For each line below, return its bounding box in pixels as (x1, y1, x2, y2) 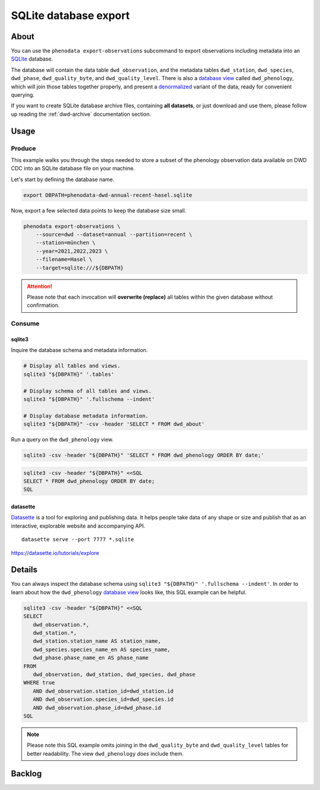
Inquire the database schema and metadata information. (11, 347, 148, 354)
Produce (11, 144, 36, 153)
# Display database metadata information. (23, 413, 149, 419)
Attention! (27, 283, 53, 290)
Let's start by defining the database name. (11, 176, 115, 183)
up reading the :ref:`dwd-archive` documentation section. (11, 110, 151, 118)
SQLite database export (11, 9, 130, 22)
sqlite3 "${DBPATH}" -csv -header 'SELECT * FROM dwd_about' (23, 421, 205, 427)
